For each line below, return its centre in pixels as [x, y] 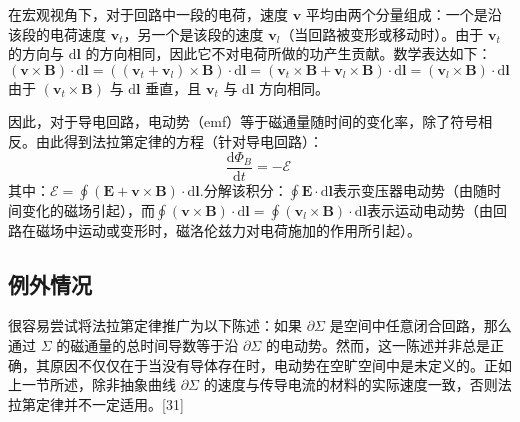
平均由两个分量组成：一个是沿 [403, 14]
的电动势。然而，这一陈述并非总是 [377, 345]
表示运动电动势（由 [429, 209]
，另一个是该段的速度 [193, 33]
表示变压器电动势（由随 [410, 189]
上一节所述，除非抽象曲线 [92, 384]
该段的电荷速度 [57, 33]
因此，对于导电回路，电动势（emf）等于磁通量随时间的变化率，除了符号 [243, 121]
